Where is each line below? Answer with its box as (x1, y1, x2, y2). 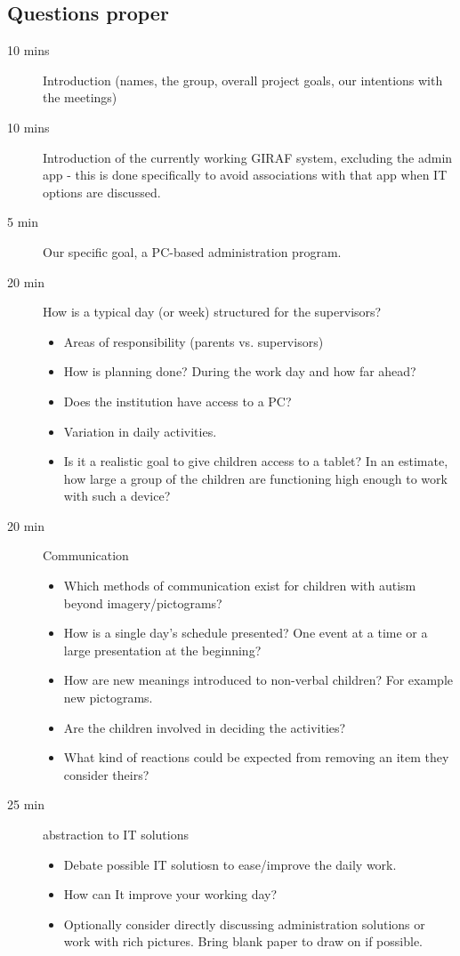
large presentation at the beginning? (63, 640, 262, 659)
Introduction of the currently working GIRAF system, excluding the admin (43, 148, 453, 166)
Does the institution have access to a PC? (63, 391, 292, 410)
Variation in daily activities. (63, 422, 217, 440)
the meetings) (43, 88, 117, 107)
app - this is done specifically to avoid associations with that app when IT (43, 165, 448, 184)
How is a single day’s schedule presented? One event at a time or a (63, 623, 428, 642)
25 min (7, 795, 44, 814)
